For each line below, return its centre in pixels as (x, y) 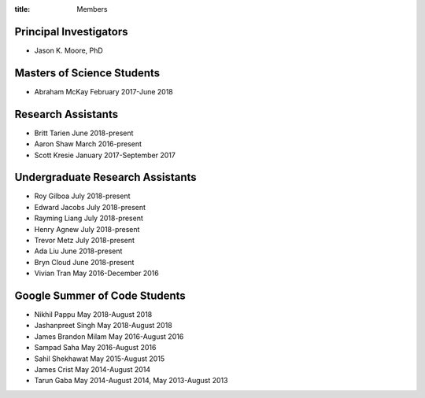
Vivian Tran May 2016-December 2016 (96, 273)
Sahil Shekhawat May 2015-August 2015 (100, 359)
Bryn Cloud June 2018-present (84, 262)
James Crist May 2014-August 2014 (92, 369)
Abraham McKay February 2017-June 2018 (103, 91)
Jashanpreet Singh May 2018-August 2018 (103, 326)
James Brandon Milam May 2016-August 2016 (109, 336)
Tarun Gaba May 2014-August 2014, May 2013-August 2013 (131, 381)
